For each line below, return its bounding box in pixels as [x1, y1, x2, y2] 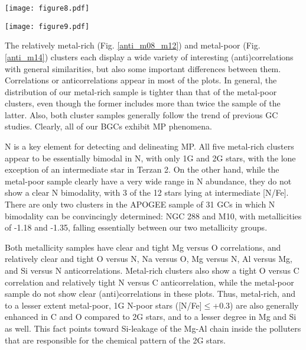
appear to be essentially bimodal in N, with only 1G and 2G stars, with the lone [5, 151, 296, 164]
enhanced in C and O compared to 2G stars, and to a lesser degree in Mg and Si [5, 310, 297, 323]
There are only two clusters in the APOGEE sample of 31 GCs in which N [5, 198, 275, 210]
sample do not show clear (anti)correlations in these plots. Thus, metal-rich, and [5, 287, 296, 300]
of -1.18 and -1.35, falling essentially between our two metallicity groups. [5, 221, 268, 234]
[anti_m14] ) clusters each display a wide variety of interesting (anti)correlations [5, 50, 294, 63]
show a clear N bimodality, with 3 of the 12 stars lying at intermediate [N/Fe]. [5, 186, 289, 199]
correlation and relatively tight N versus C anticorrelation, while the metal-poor [5, 276, 294, 288]
